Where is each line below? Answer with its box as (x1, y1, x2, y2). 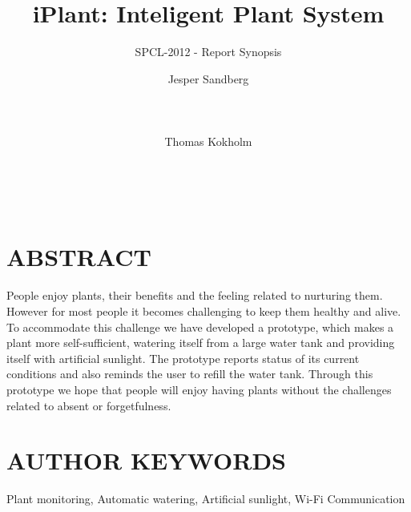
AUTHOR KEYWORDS (6, 444, 286, 477)
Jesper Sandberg (167, 70, 249, 87)
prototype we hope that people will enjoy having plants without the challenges (6, 381, 392, 397)
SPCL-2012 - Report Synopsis (135, 43, 282, 60)
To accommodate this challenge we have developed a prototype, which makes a (6, 318, 394, 335)
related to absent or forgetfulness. (6, 397, 171, 413)
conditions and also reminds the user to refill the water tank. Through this (6, 365, 373, 382)
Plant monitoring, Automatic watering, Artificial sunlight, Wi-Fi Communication (6, 490, 405, 507)
